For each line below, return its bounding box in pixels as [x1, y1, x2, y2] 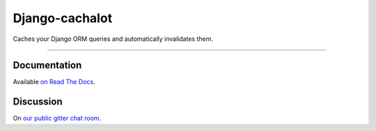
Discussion [13, 96, 63, 107]
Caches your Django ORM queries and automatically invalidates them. [13, 35, 214, 43]
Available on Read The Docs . [13, 78, 95, 86]
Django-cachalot [13, 10, 113, 26]
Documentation [13, 60, 82, 71]
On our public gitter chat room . [13, 114, 102, 123]
